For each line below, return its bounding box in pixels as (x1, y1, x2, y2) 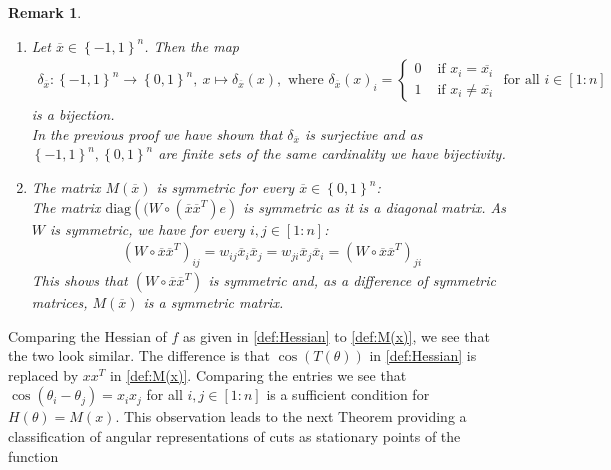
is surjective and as (304, 123, 423, 144)
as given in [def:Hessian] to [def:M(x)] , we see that (183, 325, 490, 346)
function (8, 445, 59, 466)
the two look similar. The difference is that (8, 345, 270, 366)
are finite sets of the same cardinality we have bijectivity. (158, 143, 506, 164)
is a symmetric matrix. (143, 292, 284, 313)
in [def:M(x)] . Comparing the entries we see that (109, 364, 407, 385)
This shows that (31, 270, 128, 291)
